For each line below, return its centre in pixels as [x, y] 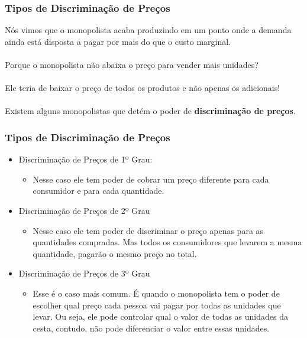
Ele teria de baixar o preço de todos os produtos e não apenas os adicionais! [143, 88]
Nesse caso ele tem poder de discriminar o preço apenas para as [148, 230]
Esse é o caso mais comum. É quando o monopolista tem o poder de [156, 293]
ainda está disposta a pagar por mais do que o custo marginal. [118, 41]
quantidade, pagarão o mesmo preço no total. [115, 253]
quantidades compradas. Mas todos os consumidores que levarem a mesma [167, 242]
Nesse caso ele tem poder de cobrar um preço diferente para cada [151, 179]
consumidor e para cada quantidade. [98, 191]
